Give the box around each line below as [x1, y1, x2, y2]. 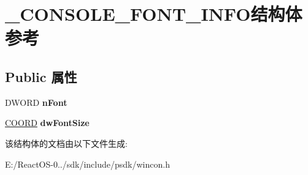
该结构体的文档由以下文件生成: [5, 136, 128, 149]
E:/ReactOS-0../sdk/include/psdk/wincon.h [5, 157, 170, 170]
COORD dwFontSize [5, 116, 90, 129]
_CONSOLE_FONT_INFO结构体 [5, 1, 302, 26]
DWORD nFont [5, 95, 67, 108]
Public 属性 [5, 67, 77, 86]
